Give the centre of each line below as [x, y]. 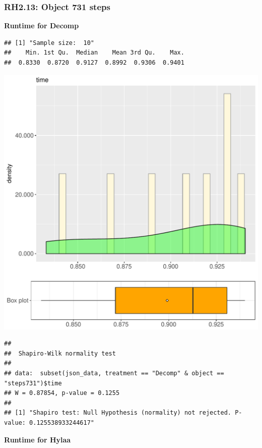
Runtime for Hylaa [38, 439]
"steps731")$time [33, 383]
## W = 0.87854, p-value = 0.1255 [62, 393]
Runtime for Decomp [42, 26]
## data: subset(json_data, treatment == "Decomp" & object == [114, 373]
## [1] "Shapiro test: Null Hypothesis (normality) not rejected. [118, 413]
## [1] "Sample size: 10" [49, 43]
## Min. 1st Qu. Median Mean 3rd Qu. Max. [94, 53]
